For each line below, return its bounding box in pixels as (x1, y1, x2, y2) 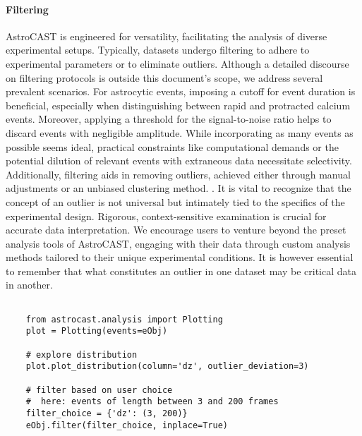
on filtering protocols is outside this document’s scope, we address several (6, 70, 323, 85)
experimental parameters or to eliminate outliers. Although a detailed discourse (6, 56, 349, 71)
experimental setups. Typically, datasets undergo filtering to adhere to (6, 42, 310, 57)
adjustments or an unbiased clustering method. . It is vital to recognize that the (6, 181, 351, 195)
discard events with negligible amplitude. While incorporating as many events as (6, 125, 354, 140)
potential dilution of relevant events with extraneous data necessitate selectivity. (6, 153, 352, 168)
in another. (6, 277, 53, 292)
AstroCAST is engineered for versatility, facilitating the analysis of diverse (6, 28, 327, 43)
